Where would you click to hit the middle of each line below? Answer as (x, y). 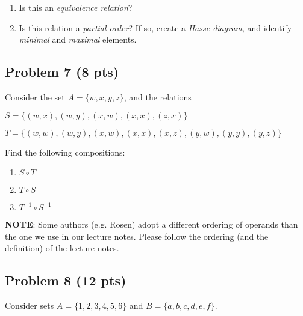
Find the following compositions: (65, 152)
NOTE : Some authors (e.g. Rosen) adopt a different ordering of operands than (151, 224)
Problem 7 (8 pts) (62, 72)
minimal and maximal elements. (78, 39)
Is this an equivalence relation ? (76, 7)
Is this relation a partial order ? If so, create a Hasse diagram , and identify (155, 27)
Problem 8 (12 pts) (66, 280)
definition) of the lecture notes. (62, 248)
